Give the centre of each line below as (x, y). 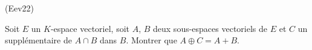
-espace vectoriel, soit (90, 28)
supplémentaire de (38, 40)
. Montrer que (151, 40)
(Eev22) (20, 8)
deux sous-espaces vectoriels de (210, 28)
